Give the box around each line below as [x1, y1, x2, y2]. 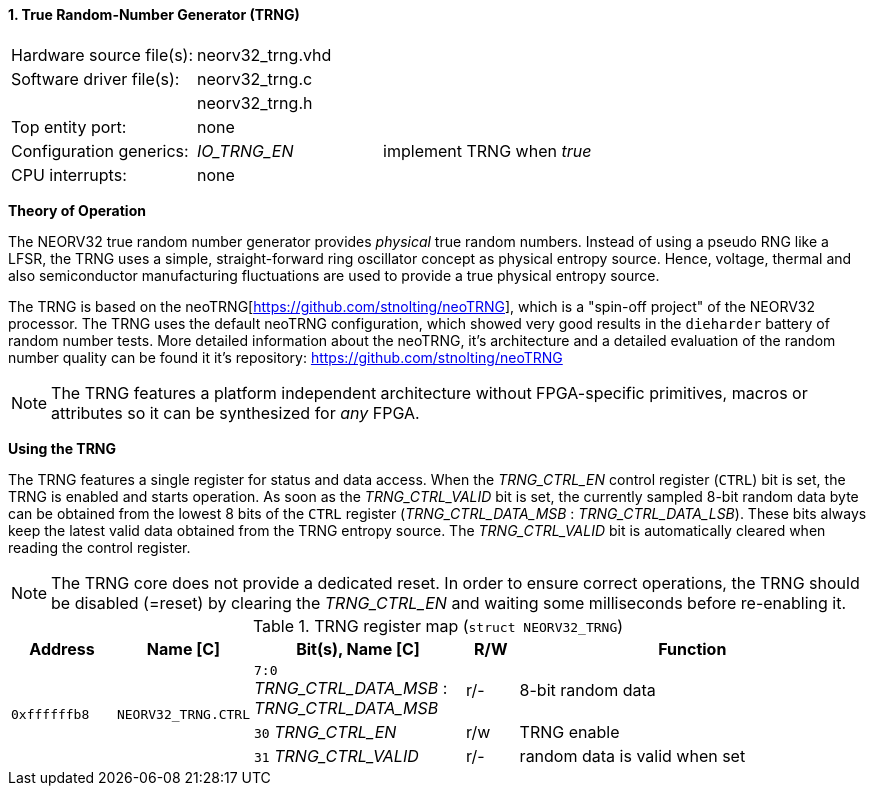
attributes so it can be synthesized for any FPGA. [51, 402, 420, 423]
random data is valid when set [519, 745, 746, 766]
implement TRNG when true [383, 140, 592, 161]
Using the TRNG [8, 439, 117, 457]
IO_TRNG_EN [197, 140, 294, 161]
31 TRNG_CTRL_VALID [254, 745, 419, 766]
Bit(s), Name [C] [296, 638, 420, 659]
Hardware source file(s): [11, 44, 194, 65]
